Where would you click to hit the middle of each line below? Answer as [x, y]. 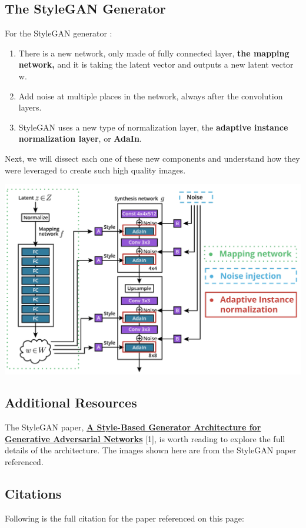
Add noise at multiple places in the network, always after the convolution [151, 96]
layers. [30, 107]
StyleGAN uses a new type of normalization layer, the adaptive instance [153, 127]
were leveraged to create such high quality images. [95, 170]
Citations [33, 494]
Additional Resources [71, 402]
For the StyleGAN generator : [59, 33]
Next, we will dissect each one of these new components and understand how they [152, 158]
